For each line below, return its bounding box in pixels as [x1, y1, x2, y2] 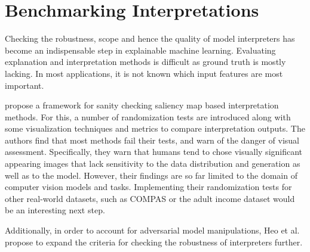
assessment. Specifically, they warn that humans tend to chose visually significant [5, 145, 303, 158]
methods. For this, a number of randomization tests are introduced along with [5, 110, 291, 123]
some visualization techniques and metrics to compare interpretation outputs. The [5, 122, 305, 135]
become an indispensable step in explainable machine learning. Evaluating [5, 43, 276, 56]
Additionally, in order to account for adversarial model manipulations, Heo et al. [5, 224, 300, 237]
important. [5, 79, 44, 91]
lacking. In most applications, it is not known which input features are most [5, 67, 283, 79]
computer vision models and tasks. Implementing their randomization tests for [5, 181, 292, 193]
